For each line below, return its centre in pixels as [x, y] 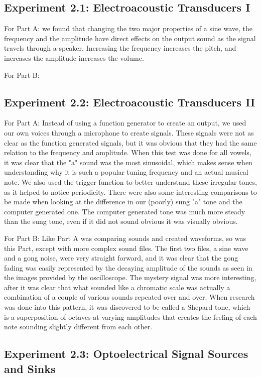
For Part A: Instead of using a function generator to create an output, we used [125, 123]
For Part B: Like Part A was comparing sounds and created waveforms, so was [125, 238]
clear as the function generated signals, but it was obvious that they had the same [130, 142]
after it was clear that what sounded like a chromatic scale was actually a [117, 287]
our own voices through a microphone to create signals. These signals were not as [129, 132]
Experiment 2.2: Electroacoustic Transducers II [130, 102]
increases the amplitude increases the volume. [74, 57]
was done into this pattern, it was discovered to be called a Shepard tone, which [127, 307]
